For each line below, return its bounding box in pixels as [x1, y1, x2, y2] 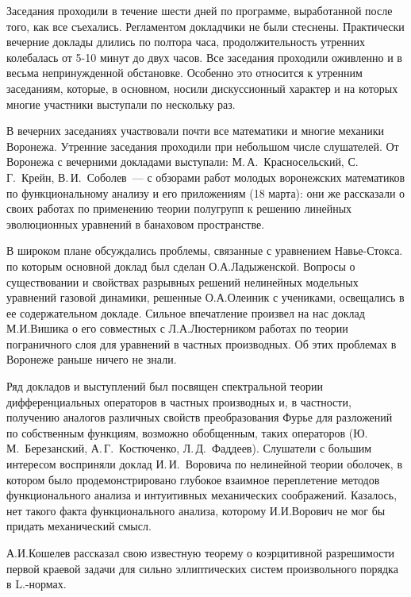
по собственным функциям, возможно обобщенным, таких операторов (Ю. [6, 424, 368, 441]
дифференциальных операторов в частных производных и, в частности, [6, 393, 351, 410]
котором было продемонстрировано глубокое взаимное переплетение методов [6, 471, 380, 487]
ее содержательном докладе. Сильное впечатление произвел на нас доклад [6, 304, 365, 321]
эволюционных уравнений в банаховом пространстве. [6, 215, 265, 232]
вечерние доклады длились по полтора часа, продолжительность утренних [6, 33, 365, 50]
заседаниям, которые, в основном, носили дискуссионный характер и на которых [6, 79, 398, 96]
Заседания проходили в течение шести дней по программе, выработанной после [6, 2, 393, 18]
